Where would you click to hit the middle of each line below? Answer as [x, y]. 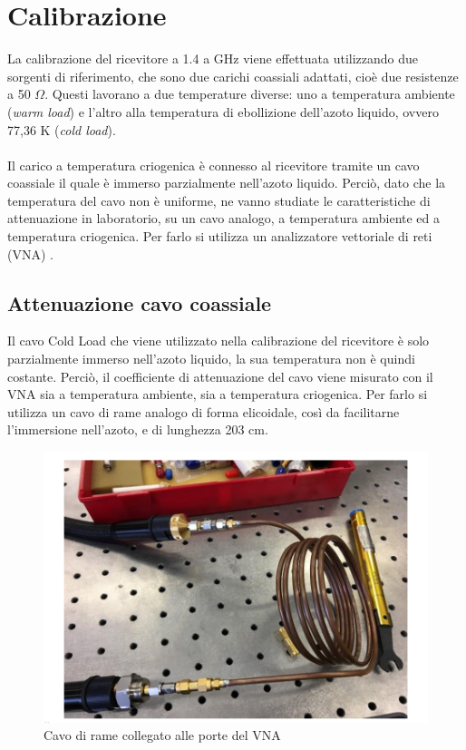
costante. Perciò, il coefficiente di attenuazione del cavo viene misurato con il [220, 376]
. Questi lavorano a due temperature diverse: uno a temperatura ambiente [250, 94]
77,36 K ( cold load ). [62, 129]
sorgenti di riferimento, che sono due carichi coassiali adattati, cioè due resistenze [233, 76]
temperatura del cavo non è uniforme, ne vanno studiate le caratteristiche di [219, 200]
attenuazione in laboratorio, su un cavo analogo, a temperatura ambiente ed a [224, 218]
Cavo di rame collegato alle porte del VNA [162, 735]
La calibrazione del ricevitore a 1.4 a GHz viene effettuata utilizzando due [213, 58]
